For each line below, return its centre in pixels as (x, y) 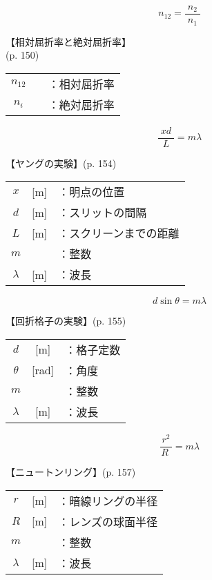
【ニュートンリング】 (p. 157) (71, 472)
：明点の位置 (91, 192)
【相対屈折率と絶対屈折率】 (68, 41)
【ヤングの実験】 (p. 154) (61, 163)
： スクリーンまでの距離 (119, 233)
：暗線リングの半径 (108, 501)
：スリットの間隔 (103, 213)
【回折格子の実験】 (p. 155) (66, 321)
